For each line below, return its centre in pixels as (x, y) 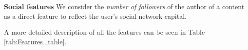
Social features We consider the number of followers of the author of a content (124, 6)
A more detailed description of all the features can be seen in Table (105, 32)
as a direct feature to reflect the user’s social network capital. (95, 16)
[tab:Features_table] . (35, 41)
